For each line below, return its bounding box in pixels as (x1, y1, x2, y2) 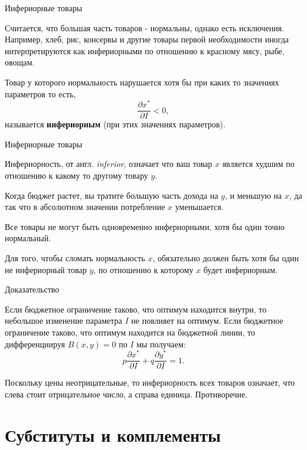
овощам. (5, 56, 35, 68)
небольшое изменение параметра (5, 314, 122, 327)
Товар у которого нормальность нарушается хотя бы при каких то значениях (5, 75, 279, 88)
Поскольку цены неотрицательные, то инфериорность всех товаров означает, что (5, 376, 295, 389)
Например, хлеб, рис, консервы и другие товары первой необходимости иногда (5, 33, 289, 45)
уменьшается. (175, 201, 224, 213)
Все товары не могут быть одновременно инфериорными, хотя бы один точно (5, 220, 285, 232)
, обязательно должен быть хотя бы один (152, 252, 299, 264)
